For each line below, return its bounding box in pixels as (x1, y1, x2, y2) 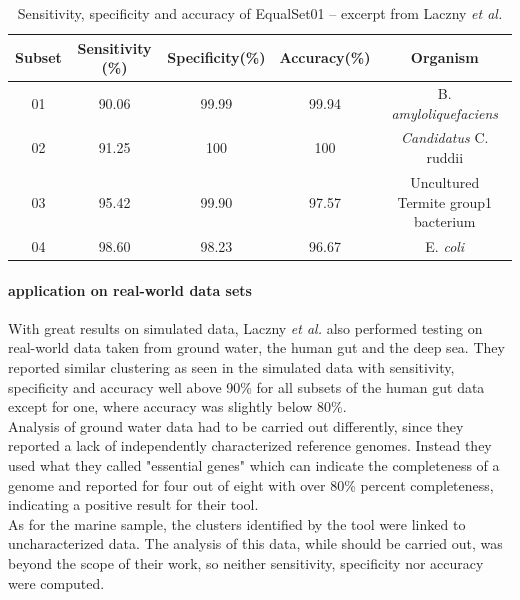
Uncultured (410, 171, 480, 192)
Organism (410, 47, 479, 68)
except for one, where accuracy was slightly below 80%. (8, 396, 347, 417)
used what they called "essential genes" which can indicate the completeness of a (8, 454, 500, 475)
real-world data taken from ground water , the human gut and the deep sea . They (8, 337, 505, 358)
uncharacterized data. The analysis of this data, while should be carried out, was (8, 533, 503, 554)
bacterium (413, 211, 476, 232)
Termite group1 (397, 191, 493, 212)
